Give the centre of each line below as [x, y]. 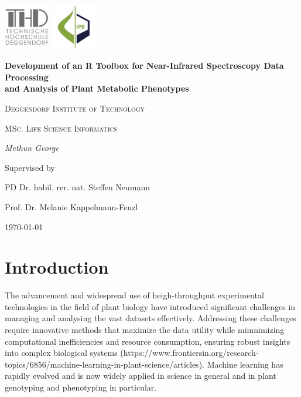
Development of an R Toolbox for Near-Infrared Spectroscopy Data [144, 65]
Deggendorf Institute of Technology [75, 108]
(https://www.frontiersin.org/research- [189, 353]
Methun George [32, 148]
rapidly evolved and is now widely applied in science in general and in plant [141, 376]
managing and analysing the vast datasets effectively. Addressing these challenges [150, 318]
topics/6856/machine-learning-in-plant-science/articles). [105, 364]
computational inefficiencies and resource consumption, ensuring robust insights [148, 341]
